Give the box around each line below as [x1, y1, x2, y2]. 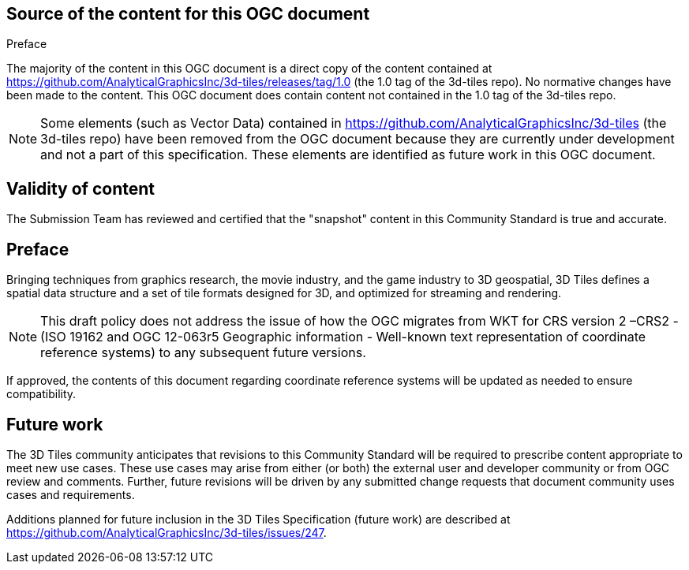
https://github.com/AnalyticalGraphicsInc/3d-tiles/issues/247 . [6, 525, 327, 539]
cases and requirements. [6, 487, 135, 501]
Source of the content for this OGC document [6, 4, 370, 24]
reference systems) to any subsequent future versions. [40, 345, 366, 361]
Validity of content [6, 178, 155, 199]
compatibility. [6, 387, 77, 401]
